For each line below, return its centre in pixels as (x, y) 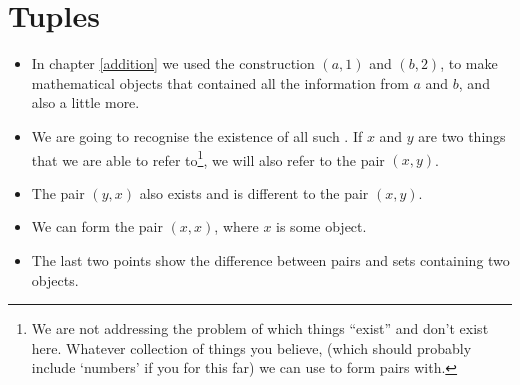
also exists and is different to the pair (254, 192)
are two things (462, 135)
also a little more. (85, 102)
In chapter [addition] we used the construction (173, 63)
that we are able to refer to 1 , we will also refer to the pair (208, 158)
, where (236, 226)
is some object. (321, 226)
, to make (469, 63)
